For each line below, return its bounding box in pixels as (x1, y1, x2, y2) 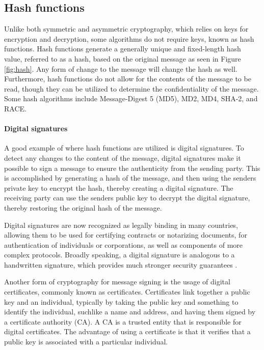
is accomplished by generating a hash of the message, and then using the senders (4, 172, 256, 183)
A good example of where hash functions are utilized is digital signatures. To (4, 142, 244, 153)
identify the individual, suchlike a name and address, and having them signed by (4, 306, 256, 317)
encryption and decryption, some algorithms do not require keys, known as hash (4, 33, 254, 44)
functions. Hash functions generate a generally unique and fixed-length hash (4, 43, 241, 54)
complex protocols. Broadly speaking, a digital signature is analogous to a (4, 249, 235, 260)
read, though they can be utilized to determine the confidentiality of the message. (4, 83, 259, 94)
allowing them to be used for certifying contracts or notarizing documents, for (4, 229, 247, 240)
